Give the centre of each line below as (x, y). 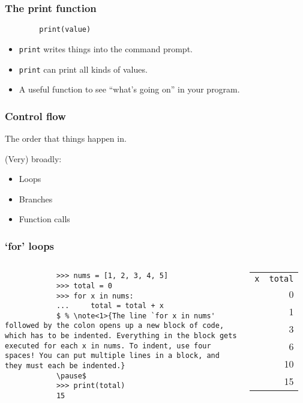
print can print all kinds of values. (83, 69)
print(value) (65, 30)
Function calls (44, 219)
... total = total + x (110, 306)
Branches (36, 198)
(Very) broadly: (33, 158)
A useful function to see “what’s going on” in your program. (129, 89)
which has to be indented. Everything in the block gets (121, 336)
